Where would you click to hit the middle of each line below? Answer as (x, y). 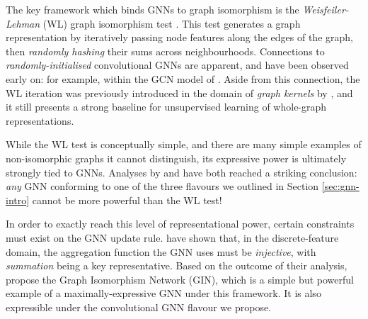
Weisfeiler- (326, 9)
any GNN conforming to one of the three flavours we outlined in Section (162, 186)
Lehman (23, 23)
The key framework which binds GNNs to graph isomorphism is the (153, 9)
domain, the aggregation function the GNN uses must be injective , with (161, 251)
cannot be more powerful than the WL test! (127, 200)
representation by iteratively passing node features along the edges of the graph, (179, 37)
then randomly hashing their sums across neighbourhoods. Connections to (165, 51)
